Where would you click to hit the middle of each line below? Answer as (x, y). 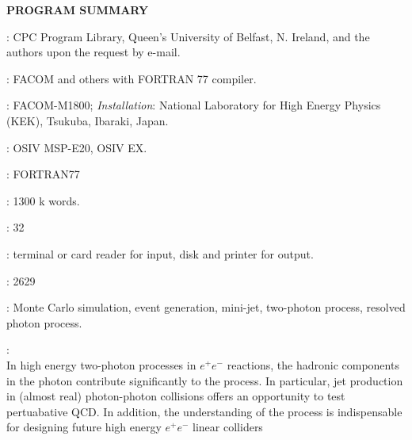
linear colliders (228, 427)
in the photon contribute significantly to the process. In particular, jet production (205, 380)
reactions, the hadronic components (313, 364)
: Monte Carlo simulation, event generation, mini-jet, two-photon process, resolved (206, 307)
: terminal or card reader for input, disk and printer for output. (160, 253)
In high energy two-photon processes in (101, 364)
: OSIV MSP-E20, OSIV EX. (77, 147)
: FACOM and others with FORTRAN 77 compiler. (132, 78)
